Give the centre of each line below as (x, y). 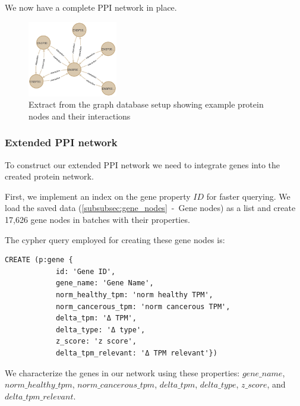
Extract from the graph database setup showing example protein (146, 104)
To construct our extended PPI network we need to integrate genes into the (143, 164)
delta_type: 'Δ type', (100, 330)
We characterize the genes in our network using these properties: (122, 372)
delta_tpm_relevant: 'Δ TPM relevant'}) (136, 353)
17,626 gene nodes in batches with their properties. (97, 220)
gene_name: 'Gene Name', (105, 283)
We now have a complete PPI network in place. (91, 7)
